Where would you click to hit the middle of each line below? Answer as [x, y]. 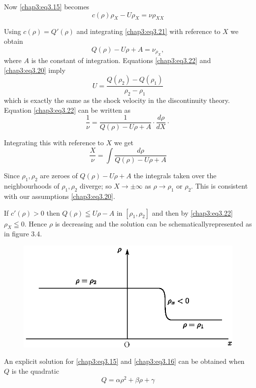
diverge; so [96, 186]
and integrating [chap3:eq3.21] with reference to [148, 31]
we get [124, 143]
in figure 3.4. [23, 234]
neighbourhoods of [32, 186]
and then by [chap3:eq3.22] [192, 212]
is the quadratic [35, 371]
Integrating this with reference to [54, 143]
